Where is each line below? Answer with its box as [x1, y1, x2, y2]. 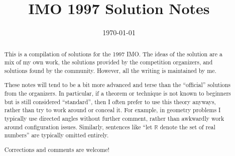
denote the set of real [160, 122, 215, 131]
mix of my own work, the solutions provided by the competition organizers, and [4, 58, 213, 66]
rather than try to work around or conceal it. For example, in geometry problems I [4, 106, 221, 114]
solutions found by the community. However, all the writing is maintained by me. [4, 66, 216, 74]
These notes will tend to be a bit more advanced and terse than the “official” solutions [4, 81, 231, 89]
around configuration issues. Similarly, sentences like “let [4, 122, 153, 131]
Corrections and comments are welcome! [4, 145, 109, 153]
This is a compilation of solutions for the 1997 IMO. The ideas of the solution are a [4, 49, 222, 58]
